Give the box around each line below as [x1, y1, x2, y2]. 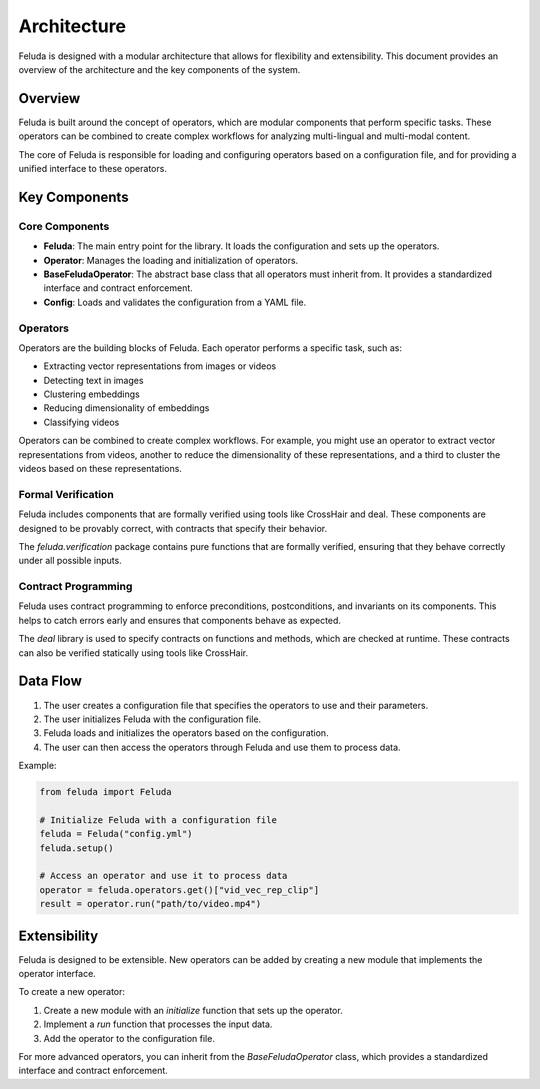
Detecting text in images [43, 374, 144, 386]
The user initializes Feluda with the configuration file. [43, 713, 262, 725]
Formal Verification [18, 487, 114, 501]
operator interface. [18, 968, 97, 980]
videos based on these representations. [18, 463, 182, 474]
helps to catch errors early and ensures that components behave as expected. [18, 614, 342, 626]
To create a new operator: [18, 986, 125, 998]
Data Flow [18, 673, 82, 690]
